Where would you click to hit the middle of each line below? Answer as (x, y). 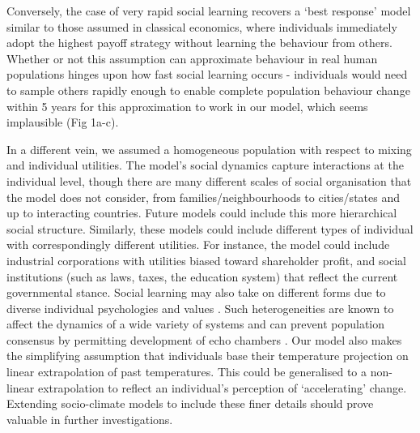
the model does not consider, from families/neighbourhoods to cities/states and (203, 197)
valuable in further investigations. (90, 419)
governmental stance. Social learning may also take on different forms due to (196, 292)
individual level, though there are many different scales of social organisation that (209, 180)
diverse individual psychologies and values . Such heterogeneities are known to (200, 308)
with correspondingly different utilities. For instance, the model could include (198, 244)
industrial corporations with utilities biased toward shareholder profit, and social (206, 260)
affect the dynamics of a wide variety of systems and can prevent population (196, 324)
